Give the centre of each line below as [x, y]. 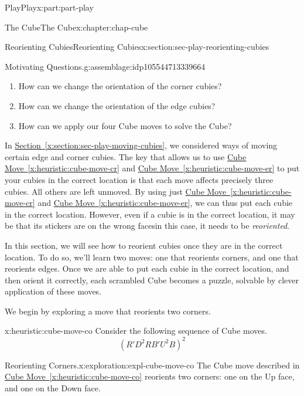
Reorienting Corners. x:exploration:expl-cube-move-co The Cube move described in [152, 365]
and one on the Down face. [53, 387]
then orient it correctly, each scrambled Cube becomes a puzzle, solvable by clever [152, 280]
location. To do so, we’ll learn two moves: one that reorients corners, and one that [152, 257]
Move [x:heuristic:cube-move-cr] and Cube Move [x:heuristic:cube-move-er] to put [152, 168]
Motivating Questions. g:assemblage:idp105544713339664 [105, 66]
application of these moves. [53, 291]
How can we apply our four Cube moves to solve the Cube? [125, 125]
